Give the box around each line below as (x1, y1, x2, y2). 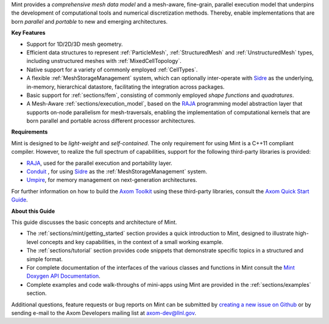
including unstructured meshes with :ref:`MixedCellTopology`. (26, 57, 182, 65)
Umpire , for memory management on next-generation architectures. (26, 176, 197, 184)
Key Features (11, 29, 46, 37)
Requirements (11, 128, 48, 135)
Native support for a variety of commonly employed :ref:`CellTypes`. (26, 66, 198, 73)
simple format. (26, 255, 63, 262)
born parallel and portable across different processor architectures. (26, 117, 196, 124)
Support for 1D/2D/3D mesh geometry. (26, 40, 123, 48)
